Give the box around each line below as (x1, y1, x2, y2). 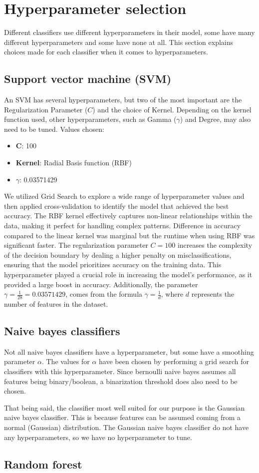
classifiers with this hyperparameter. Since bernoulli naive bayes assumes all (4, 366, 236, 377)
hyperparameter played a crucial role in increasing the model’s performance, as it (4, 269, 253, 280)
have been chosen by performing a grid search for (99, 356, 249, 367)
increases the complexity (177, 240, 253, 250)
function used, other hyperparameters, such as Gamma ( (4, 114, 177, 124)
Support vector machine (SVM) (4, 71, 172, 86)
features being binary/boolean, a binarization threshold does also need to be (4, 376, 238, 386)
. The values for (41, 356, 90, 367)
